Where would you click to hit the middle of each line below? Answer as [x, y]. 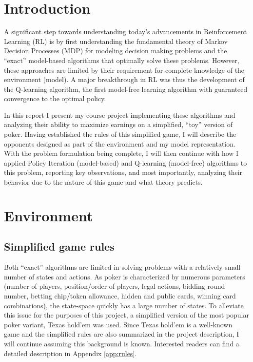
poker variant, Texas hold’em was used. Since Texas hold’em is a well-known [118, 324]
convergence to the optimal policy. [55, 98]
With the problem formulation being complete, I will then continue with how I [121, 153]
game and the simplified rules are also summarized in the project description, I [122, 334]
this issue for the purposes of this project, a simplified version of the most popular [126, 315]
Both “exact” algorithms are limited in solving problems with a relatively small [122, 267]
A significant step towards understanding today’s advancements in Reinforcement [126, 32]
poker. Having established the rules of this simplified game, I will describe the [120, 134]
